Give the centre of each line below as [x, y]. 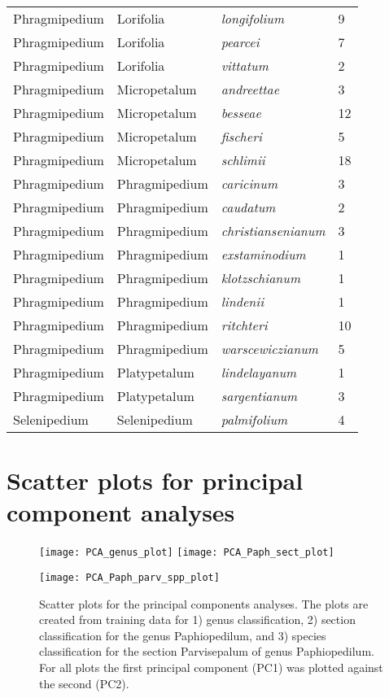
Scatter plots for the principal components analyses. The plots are [204, 603]
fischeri [241, 136]
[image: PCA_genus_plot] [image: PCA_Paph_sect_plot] [187, 553]
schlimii [243, 160]
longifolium [253, 18]
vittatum [245, 65]
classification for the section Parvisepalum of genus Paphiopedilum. [207, 651]
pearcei [240, 42]
